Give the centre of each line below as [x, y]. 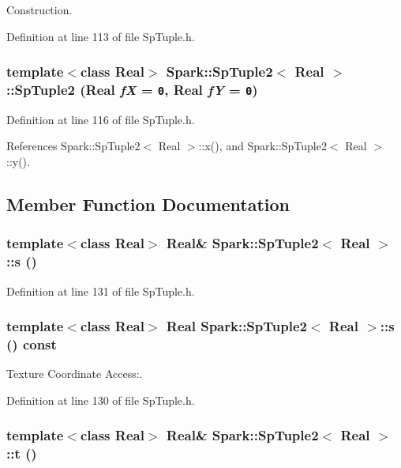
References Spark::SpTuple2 [73, 146]
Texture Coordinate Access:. [75, 374]
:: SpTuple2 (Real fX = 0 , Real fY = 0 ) [132, 90]
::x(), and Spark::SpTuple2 [262, 146]
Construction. [39, 9]
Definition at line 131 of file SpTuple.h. [101, 291]
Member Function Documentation [148, 204]
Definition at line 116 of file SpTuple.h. [101, 119]
